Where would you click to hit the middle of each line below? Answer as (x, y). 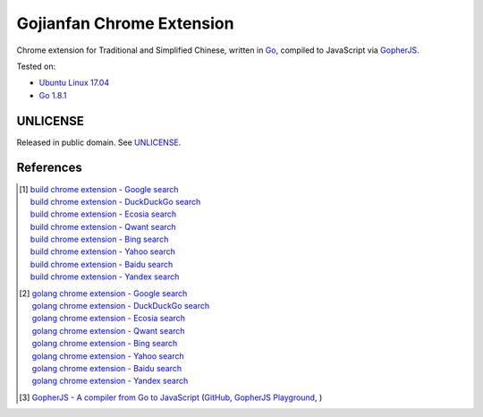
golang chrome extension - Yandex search (110, 381)
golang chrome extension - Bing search (105, 344)
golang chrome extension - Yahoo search (108, 356)
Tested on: (36, 66)
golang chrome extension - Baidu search (107, 368)
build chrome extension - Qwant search (103, 226)
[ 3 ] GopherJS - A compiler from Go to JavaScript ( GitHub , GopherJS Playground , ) (171, 397)
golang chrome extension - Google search (110, 293)
